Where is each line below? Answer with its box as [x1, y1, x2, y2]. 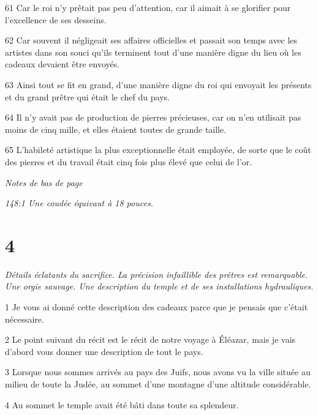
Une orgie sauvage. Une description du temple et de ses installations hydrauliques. [5, 280, 314, 293]
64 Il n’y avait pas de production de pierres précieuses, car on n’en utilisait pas [5, 111, 301, 124]
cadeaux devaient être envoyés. [5, 58, 120, 70]
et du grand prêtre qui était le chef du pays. [5, 90, 170, 103]
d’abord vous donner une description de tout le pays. [5, 345, 203, 357]
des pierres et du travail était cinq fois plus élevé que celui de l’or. [5, 155, 252, 168]
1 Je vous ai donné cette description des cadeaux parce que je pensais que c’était [5, 301, 308, 313]
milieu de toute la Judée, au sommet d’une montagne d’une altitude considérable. [5, 378, 311, 390]
